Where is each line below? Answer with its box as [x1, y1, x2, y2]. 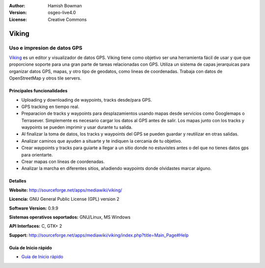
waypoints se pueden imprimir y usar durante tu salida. [21, 124, 132, 130]
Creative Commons [48, 16, 87, 22]
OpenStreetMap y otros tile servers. [9, 75, 81, 81]
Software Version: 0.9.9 [9, 205, 58, 211]
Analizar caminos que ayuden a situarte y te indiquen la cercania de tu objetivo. [21, 138, 183, 144]
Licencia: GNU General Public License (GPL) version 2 [9, 196, 120, 202]
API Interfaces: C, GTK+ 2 [9, 223, 62, 229]
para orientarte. [21, 152, 53, 158]
